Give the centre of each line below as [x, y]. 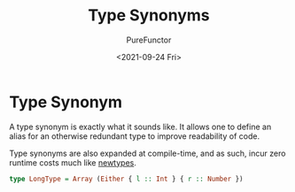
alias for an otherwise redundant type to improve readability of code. [134, 136]
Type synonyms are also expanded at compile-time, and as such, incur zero [147, 153]
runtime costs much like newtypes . [73, 162]
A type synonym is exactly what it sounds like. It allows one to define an [140, 127]
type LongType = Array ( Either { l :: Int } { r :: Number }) [126, 179]
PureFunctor [149, 40]
